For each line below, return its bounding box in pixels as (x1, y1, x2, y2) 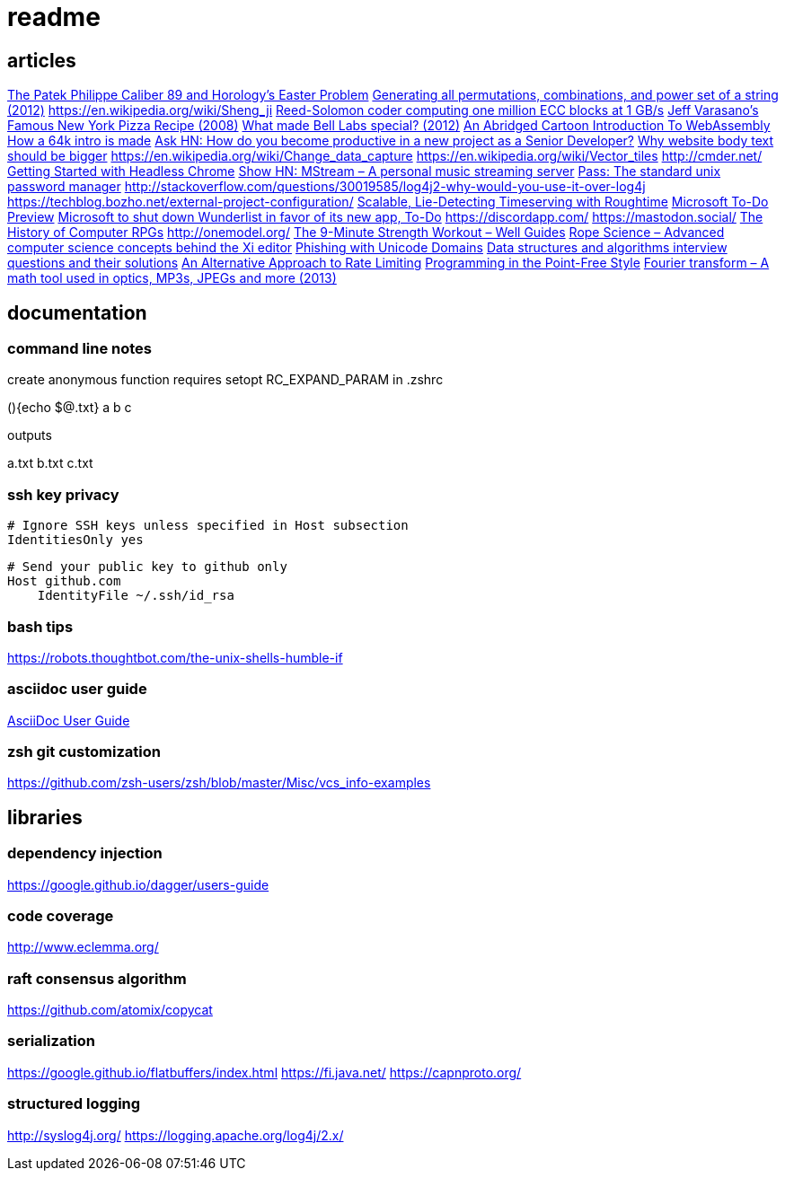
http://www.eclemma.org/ (7, 939, 159, 955)
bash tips (7, 617, 74, 636)
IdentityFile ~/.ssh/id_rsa (37, 588, 234, 603)
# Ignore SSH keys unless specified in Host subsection (7, 518, 409, 533)
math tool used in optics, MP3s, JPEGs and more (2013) (7, 270, 337, 286)
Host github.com (7, 574, 121, 589)
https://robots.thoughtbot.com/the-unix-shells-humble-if (7, 649, 343, 665)
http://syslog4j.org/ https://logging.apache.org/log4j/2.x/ (7, 1127, 344, 1143)
